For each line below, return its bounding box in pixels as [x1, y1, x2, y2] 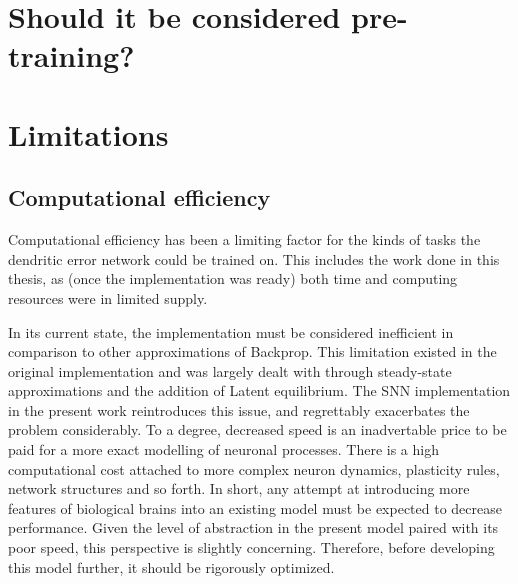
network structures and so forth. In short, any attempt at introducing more [8, 478, 470, 499]
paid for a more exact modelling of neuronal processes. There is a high [8, 439, 439, 460]
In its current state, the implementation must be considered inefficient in [8, 321, 454, 342]
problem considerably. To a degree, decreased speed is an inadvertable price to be [8, 419, 507, 440]
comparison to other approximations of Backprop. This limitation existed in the [8, 341, 497, 362]
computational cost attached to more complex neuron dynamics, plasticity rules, [8, 458, 500, 479]
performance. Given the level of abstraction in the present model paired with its [8, 517, 499, 538]
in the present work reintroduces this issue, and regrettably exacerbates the [8, 399, 470, 420]
